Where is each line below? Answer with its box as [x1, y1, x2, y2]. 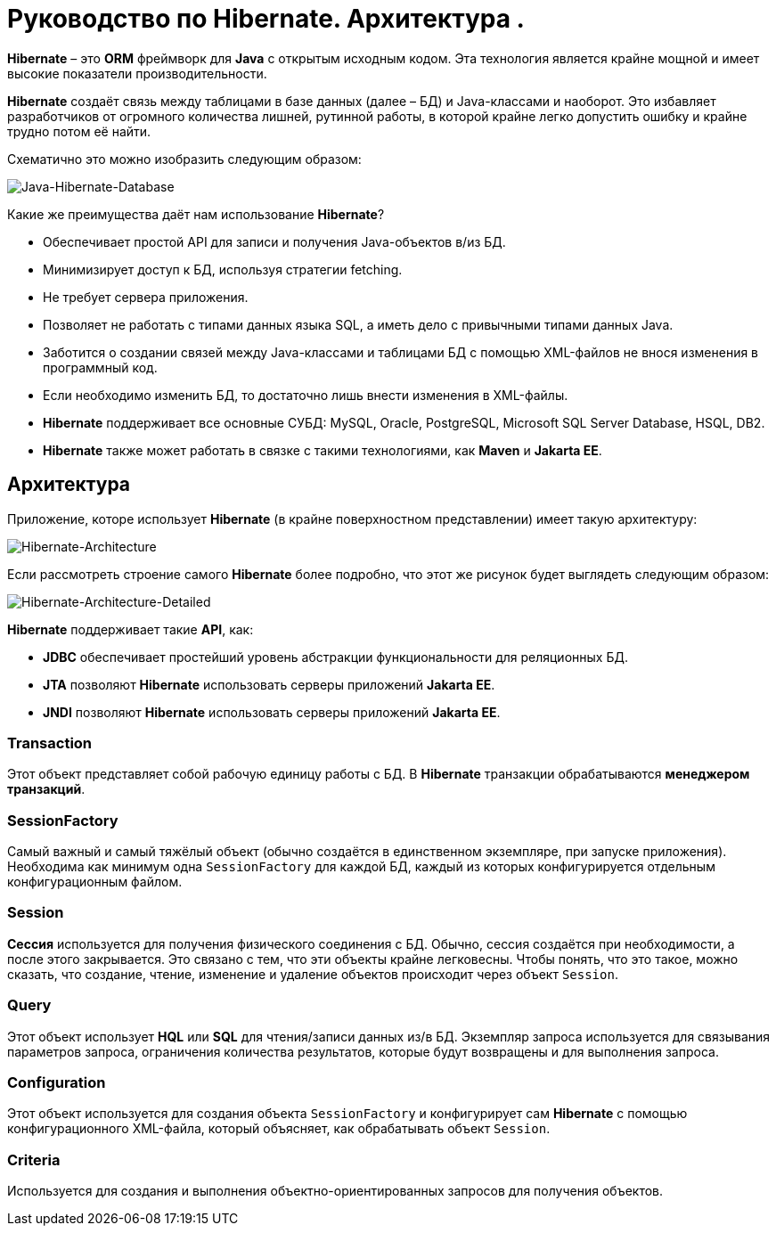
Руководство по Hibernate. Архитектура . [7, 4, 525, 34]
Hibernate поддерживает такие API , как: [7, 621, 254, 637]
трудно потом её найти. [7, 123, 151, 139]
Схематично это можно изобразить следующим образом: [7, 151, 362, 167]
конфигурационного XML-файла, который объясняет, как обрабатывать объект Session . [7, 1121, 551, 1137]
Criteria [7, 1150, 61, 1169]
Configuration [7, 1073, 106, 1091]
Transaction [7, 733, 93, 752]
